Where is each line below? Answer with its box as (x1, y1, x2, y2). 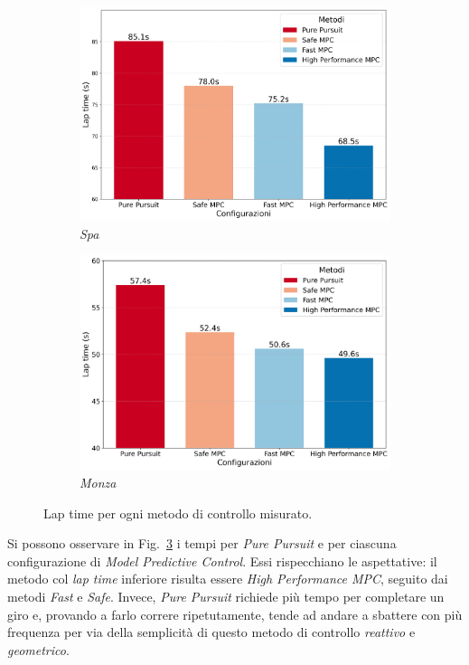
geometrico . (7, 640, 70, 659)
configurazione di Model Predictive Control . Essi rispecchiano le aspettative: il (7, 551, 437, 570)
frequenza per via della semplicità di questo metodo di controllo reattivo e (7, 622, 416, 641)
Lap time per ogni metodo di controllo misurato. (43, 503, 313, 522)
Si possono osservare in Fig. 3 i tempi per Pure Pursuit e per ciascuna (7, 534, 397, 553)
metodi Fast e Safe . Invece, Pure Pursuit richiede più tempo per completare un (7, 586, 445, 605)
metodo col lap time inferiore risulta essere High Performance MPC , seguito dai (7, 569, 448, 588)
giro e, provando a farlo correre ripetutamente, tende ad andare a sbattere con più (7, 604, 463, 623)
